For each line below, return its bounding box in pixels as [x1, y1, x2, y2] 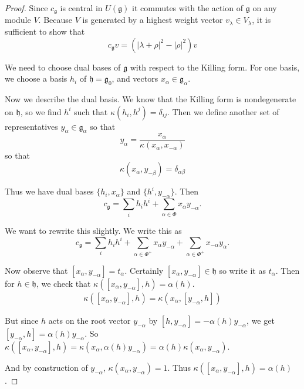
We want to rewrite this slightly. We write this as [5, 224, 182, 236]
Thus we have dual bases [5, 185, 94, 197]
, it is [252, 14, 271, 26]
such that [74, 105, 108, 118]
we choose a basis [5, 72, 67, 85]
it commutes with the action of [132, 2, 244, 14]
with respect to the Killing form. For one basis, [130, 61, 300, 73]
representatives [5, 120, 58, 132]
